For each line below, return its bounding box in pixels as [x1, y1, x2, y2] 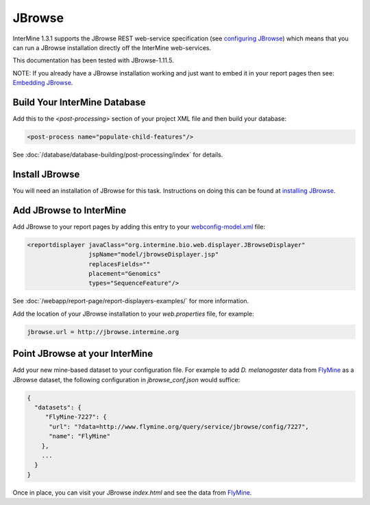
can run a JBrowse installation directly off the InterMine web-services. [12, 43, 212, 51]
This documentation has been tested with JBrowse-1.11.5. [12, 56, 174, 64]
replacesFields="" [88, 260, 151, 268]
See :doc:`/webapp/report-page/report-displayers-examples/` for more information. [12, 297, 249, 305]
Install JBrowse [12, 168, 80, 180]
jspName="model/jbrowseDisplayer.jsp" [88, 250, 219, 259]
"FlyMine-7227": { [45, 413, 108, 421]
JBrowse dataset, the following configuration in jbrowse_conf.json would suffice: [12, 375, 241, 384]
